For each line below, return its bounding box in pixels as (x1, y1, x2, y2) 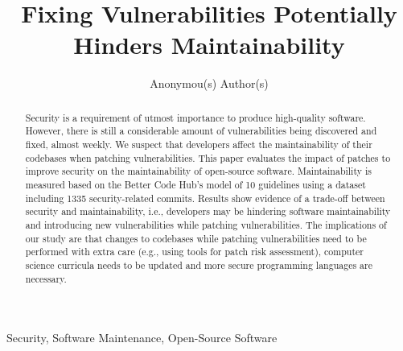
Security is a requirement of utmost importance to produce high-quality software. (25, 110, 366, 124)
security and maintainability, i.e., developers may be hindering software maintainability (25, 204, 391, 218)
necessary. (25, 271, 67, 285)
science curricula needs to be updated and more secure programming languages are (25, 258, 372, 271)
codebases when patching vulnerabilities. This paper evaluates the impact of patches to (25, 151, 391, 164)
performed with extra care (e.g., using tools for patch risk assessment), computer (25, 245, 364, 258)
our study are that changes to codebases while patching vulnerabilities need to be (25, 231, 367, 245)
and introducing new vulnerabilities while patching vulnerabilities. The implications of (25, 217, 387, 231)
